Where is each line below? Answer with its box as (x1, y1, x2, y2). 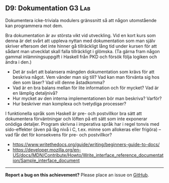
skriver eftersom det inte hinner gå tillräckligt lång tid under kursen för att (5, 43, 157, 49)
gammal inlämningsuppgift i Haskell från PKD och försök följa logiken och (5, 54, 157, 60)
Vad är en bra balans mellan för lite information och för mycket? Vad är (12, 85, 159, 91)
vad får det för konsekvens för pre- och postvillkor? (5, 131, 112, 137)
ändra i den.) (5, 59, 32, 65)
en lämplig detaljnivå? (12, 90, 58, 96)
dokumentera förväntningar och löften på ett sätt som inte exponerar (5, 115, 147, 122)
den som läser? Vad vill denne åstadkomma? (12, 79, 105, 85)
